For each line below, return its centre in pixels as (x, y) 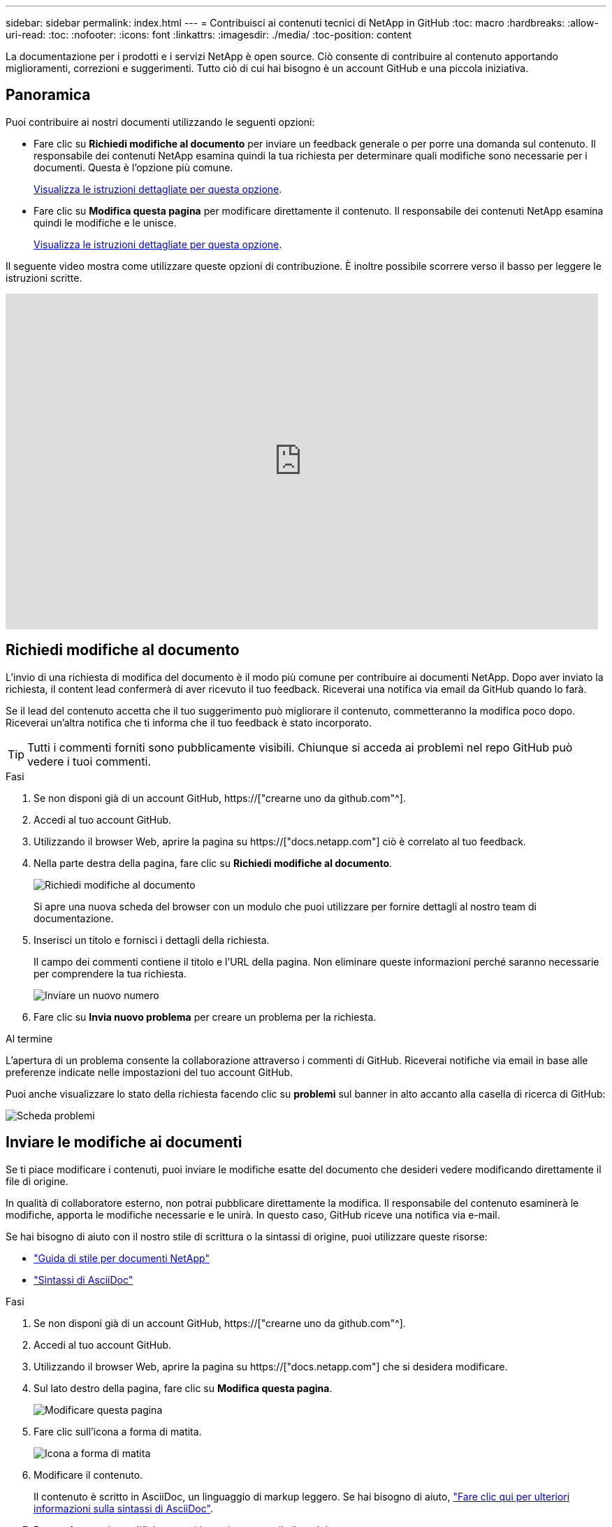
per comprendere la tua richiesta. (110, 973)
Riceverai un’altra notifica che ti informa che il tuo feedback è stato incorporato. (189, 722)
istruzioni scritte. (44, 278)
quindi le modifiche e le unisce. (105, 222)
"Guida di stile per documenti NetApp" (122, 1258)
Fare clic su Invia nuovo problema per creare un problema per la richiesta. (205, 1017)
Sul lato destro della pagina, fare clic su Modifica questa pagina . (183, 1388)
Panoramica (48, 95)
